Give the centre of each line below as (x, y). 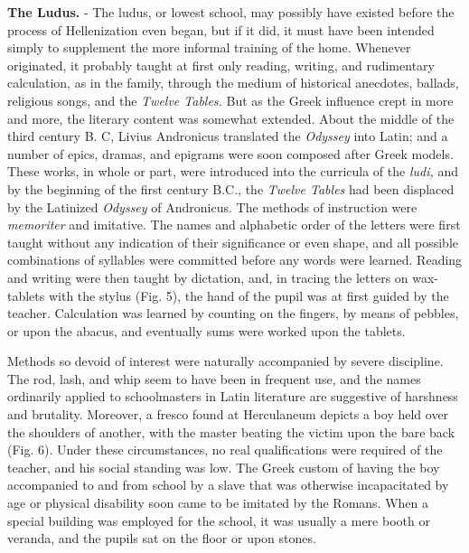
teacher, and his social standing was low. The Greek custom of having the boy (224, 467)
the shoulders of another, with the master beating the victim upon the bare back (231, 431)
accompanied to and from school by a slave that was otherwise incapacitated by (228, 485)
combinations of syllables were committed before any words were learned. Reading (235, 260)
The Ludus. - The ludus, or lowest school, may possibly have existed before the (231, 12)
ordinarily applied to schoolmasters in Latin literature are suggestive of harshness (233, 396)
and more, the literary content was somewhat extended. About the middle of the (231, 118)
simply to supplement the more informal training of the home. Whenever (209, 47)
